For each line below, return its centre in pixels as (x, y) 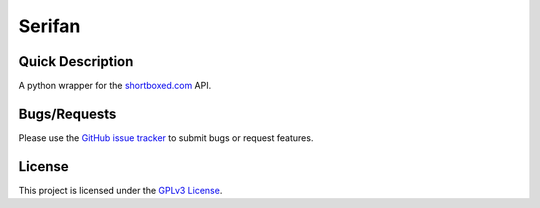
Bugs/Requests (67, 113)
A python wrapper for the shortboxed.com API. (115, 86)
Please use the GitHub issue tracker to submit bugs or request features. (166, 137)
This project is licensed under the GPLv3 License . (120, 190)
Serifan (49, 26)
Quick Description (76, 61)
